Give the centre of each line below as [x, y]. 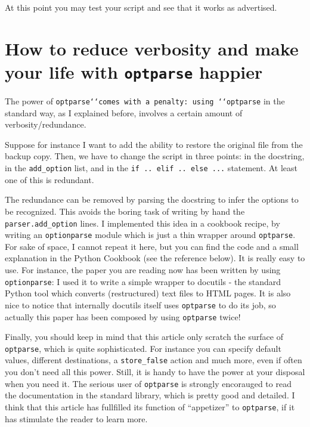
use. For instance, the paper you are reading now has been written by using [143, 270]
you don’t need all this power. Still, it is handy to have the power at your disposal [155, 372]
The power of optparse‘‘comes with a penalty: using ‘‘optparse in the [145, 101]
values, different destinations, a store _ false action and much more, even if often [154, 360]
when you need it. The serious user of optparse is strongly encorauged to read [148, 383]
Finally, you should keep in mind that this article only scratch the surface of [144, 337]
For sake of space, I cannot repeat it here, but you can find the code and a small [152, 246]
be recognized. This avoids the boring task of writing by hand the [125, 211]
